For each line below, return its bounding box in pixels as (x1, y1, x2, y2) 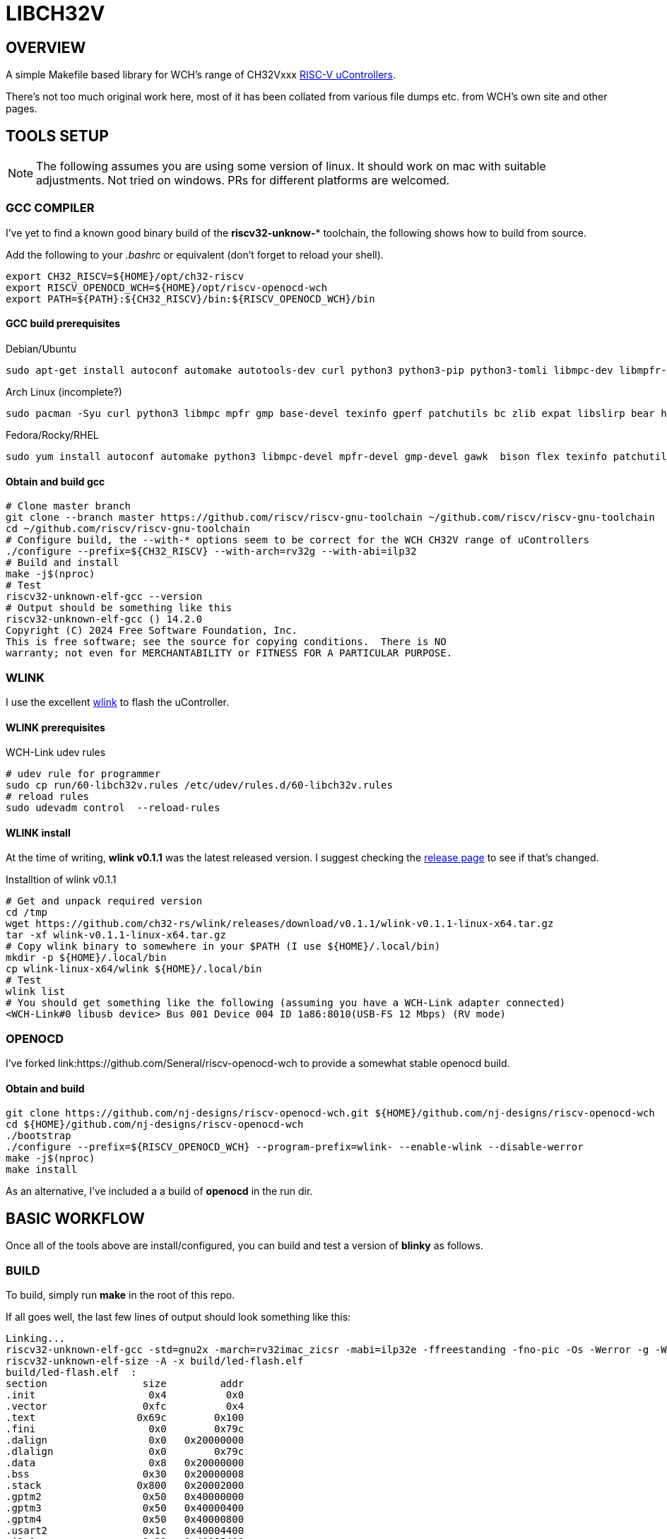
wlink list (6, 986, 66, 998)
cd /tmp (6, 907, 48, 919)
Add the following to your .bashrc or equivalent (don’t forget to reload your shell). (6, 248, 384, 261)
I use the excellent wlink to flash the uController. (6, 695, 229, 708)
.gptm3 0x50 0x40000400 (6, 1502, 244, 1514)
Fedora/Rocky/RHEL (6, 428, 99, 441)
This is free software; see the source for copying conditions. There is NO (6, 636, 447, 648)
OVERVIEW (6, 38, 86, 57)
